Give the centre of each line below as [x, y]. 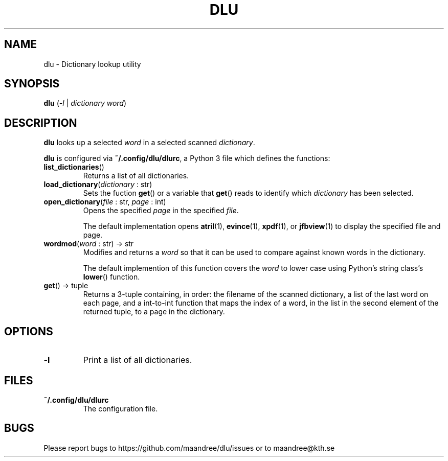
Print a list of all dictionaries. [138, 360]
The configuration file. [120, 408]
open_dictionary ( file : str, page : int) [105, 202]
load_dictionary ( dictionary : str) [98, 185]
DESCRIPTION [41, 123]
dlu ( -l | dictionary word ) [85, 103]
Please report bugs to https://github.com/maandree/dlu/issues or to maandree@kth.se [189, 448]
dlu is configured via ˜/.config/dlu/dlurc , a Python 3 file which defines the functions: [187, 158]
